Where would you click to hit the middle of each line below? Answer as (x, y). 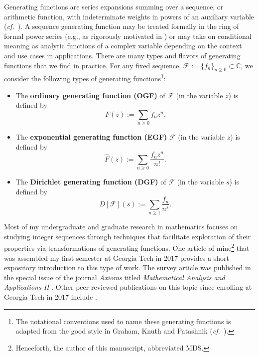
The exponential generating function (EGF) (91, 137)
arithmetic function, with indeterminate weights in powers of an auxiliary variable (129, 16)
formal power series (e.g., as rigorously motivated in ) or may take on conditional (128, 36)
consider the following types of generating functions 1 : (85, 78)
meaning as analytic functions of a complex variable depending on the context (123, 46)
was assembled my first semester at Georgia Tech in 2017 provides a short (117, 258)
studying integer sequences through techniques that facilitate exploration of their (128, 236)
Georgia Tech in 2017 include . (51, 296)
